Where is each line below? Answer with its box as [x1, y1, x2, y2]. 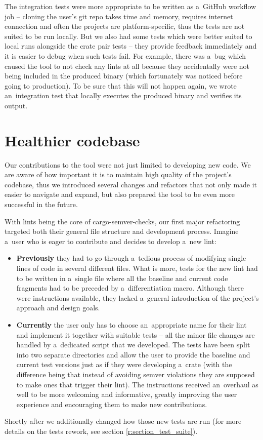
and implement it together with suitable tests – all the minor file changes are [16, 329, 255, 340]
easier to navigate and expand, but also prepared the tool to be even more [5, 189, 235, 199]
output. [5, 100, 28, 110]
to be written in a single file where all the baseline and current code [16, 272, 228, 283]
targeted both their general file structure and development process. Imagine [5, 226, 239, 236]
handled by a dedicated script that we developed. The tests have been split [16, 339, 250, 350]
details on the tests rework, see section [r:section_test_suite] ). [5, 425, 198, 436]
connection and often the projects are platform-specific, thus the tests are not [5, 21, 245, 31]
